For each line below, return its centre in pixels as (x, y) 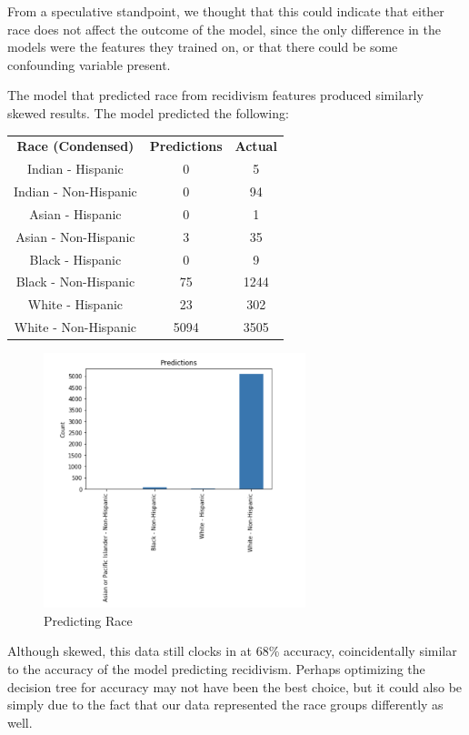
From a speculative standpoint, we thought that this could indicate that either (226, 11)
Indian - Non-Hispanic (75, 191)
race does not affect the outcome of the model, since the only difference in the (224, 29)
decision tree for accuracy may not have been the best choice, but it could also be (235, 686)
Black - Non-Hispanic (75, 282)
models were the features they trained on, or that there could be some (203, 47)
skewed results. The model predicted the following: (148, 112)
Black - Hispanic (75, 259)
